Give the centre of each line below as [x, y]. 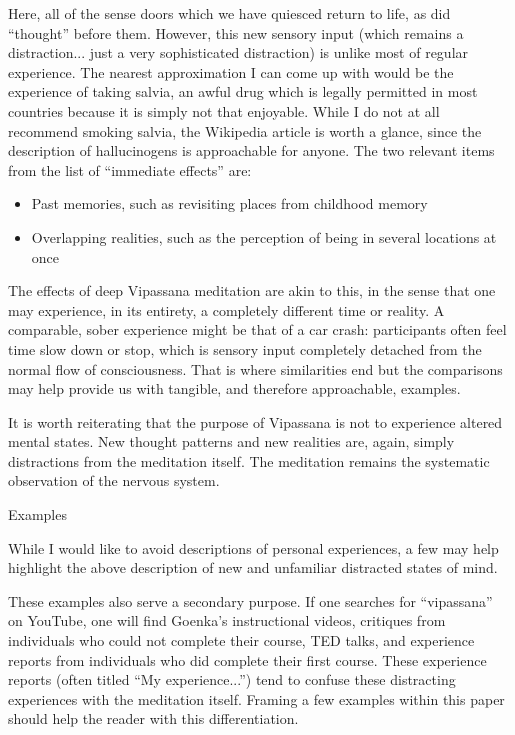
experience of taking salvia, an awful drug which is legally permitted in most [243, 91]
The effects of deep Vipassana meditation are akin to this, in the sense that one [252, 290]
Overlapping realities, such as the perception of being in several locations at [264, 236]
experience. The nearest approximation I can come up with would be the [231, 71]
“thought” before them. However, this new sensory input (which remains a [236, 32]
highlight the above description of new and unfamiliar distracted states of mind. [253, 567]
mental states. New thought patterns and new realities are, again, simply [231, 441]
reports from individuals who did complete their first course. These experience [247, 659]
